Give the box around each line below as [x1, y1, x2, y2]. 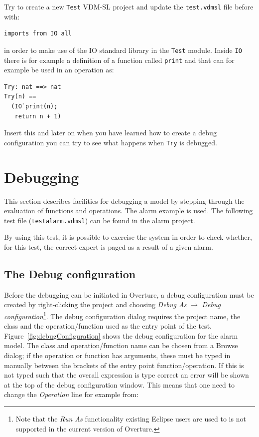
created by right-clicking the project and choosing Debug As [4, 299, 187, 310]
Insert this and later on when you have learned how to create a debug [4, 127, 217, 138]
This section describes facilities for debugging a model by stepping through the [4, 195, 245, 206]
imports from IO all [4, 30, 72, 37]
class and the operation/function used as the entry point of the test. [4, 321, 212, 331]
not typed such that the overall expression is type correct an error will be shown [4, 370, 249, 380]
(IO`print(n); [11, 102, 58, 110]
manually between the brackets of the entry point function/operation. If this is [4, 360, 244, 370]
